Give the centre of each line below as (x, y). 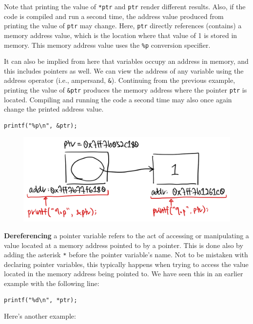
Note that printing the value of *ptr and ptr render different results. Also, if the (125, 6)
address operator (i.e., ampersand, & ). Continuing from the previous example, (120, 80)
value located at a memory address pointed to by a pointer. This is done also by (124, 245)
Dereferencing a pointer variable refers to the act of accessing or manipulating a (126, 235)
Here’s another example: (40, 316)
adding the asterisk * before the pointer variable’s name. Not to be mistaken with (126, 255)
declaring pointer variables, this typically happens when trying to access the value (126, 264)
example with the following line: (52, 283)
